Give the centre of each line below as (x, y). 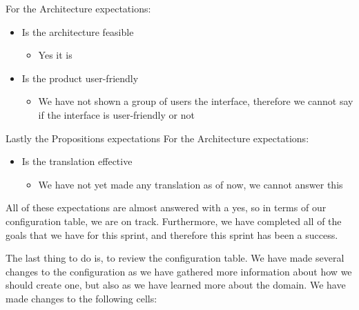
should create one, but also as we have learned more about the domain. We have (176, 285)
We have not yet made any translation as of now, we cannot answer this (191, 184)
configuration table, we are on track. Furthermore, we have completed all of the (174, 221)
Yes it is (55, 55)
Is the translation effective (77, 161)
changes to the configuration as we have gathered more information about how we (179, 271)
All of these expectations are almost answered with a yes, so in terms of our (166, 207)
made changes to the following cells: (81, 298)
